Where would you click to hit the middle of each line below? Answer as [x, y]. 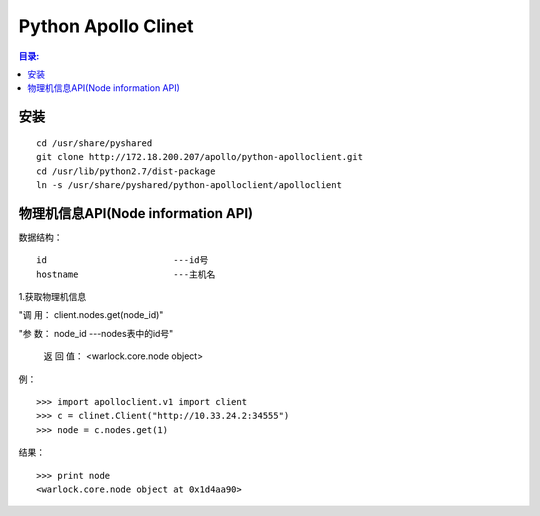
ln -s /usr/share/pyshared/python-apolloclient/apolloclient [189, 184]
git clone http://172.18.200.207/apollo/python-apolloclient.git [200, 157]
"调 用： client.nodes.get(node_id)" [91, 315]
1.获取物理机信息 [52, 296]
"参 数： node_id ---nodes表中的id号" [96, 333]
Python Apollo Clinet [106, 26]
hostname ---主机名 [126, 274]
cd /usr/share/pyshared [94, 143]
